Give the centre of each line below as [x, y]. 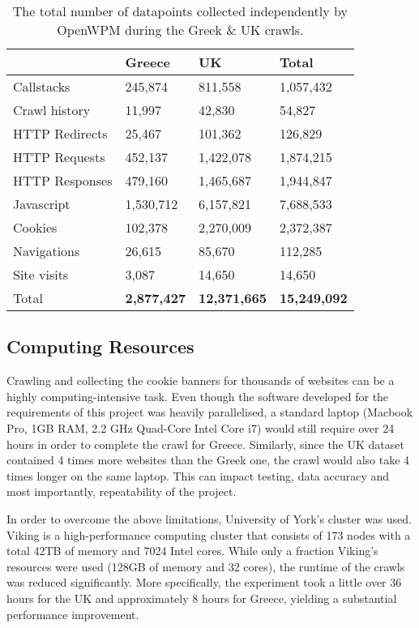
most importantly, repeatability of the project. [122, 491]
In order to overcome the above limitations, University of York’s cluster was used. [209, 518]
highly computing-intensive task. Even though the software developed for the [198, 396]
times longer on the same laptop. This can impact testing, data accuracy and [198, 475]
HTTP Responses [63, 180]
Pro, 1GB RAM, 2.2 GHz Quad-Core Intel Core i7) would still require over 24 [201, 427]
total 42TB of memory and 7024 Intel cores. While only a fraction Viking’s [192, 551]
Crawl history [52, 110]
